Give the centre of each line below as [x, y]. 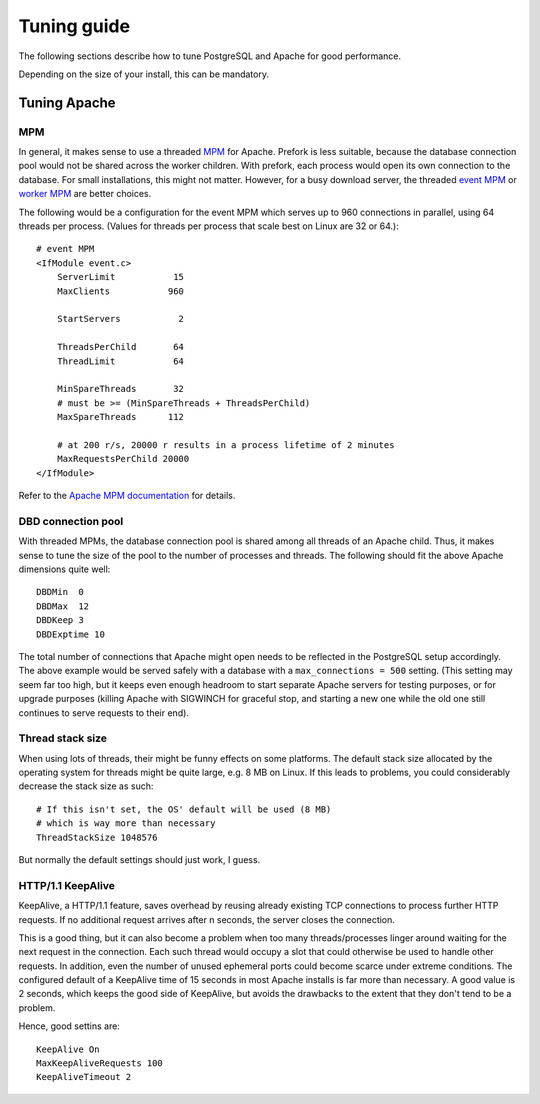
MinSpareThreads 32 [120, 389]
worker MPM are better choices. [85, 194]
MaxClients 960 [120, 291]
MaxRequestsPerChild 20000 [123, 459]
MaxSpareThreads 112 [120, 417]
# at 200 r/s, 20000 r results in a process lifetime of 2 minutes [225, 444]
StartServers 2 [120, 319]
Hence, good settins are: [69, 1026]
